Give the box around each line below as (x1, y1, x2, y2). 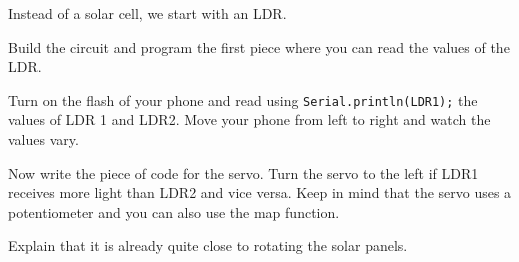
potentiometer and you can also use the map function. (8, 201, 340, 222)
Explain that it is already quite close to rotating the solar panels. (8, 235, 408, 256)
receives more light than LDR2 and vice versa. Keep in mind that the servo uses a (8, 182, 512, 203)
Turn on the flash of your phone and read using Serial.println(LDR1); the (8, 89, 478, 110)
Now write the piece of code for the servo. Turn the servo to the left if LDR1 (8, 162, 479, 183)
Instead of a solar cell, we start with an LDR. (8, 3, 287, 23)
